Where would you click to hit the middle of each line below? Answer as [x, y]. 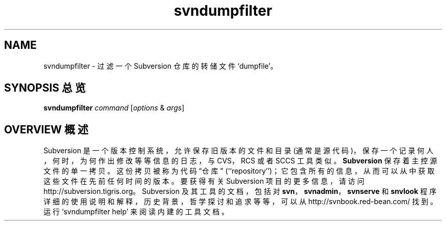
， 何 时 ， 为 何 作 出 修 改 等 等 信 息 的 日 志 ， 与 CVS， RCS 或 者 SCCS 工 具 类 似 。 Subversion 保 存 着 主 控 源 [240, 161]
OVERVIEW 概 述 [46, 129]
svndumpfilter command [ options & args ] [114, 108]
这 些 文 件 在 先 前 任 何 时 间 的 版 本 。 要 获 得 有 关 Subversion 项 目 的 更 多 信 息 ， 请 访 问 [204, 181]
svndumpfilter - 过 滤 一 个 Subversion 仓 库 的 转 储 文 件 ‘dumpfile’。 [161, 66]
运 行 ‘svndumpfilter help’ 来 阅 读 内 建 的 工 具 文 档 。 [136, 212]
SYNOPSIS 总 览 [45, 88]
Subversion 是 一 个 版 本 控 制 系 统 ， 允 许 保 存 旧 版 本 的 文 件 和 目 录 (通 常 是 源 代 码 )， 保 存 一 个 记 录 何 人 [239, 151]
